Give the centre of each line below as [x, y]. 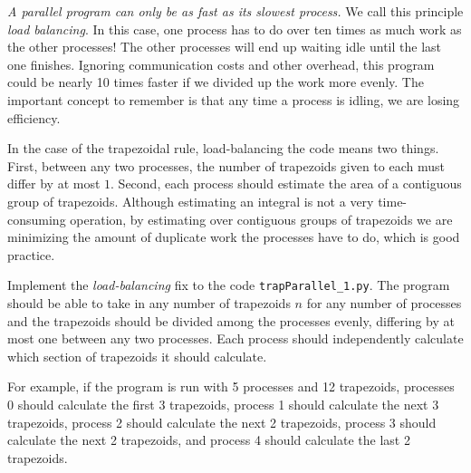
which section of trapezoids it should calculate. [137, 356]
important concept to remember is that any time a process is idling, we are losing [234, 99]
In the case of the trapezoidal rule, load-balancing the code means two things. [223, 148]
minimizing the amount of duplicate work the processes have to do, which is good [234, 237]
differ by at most [54, 183]
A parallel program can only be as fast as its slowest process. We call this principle [235, 11]
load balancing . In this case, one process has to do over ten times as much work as [235, 29]
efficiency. [34, 117]
